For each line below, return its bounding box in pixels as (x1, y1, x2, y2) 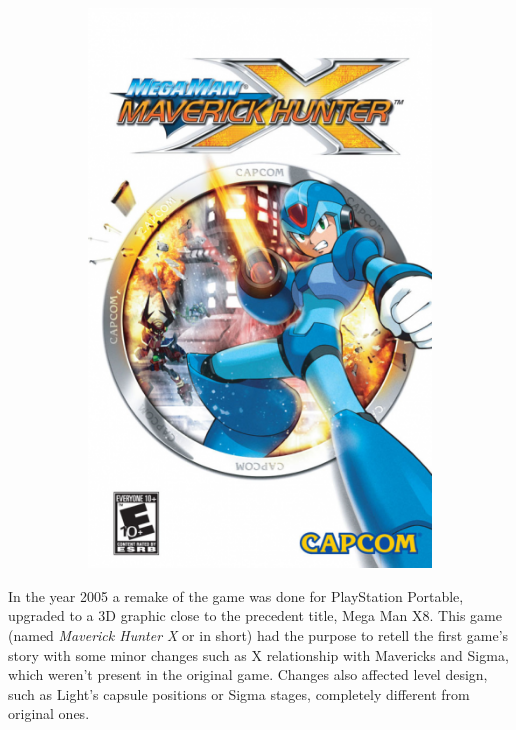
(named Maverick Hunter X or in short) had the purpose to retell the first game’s (8, 624, 509, 645)
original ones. (8, 703, 90, 724)
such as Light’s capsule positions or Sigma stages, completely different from (8, 683, 470, 704)
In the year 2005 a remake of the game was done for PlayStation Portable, (8, 585, 464, 606)
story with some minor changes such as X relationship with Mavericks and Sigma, (8, 644, 509, 665)
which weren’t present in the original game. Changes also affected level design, (8, 664, 488, 685)
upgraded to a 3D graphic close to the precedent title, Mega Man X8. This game (8, 605, 502, 626)
